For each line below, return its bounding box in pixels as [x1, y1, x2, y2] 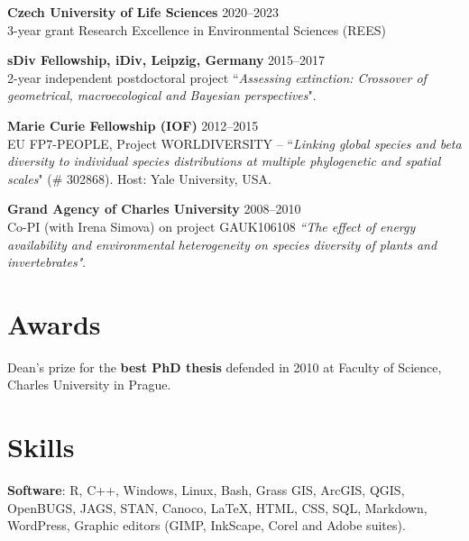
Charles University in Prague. [7, 375, 171, 394]
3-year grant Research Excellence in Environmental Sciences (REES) [7, 20, 386, 39]
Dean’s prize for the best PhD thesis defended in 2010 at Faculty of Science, [7, 357, 442, 376]
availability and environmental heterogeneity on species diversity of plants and [7, 234, 437, 253]
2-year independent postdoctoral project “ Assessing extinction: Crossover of [7, 68, 427, 87]
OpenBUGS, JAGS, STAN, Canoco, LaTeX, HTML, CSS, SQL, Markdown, [7, 498, 428, 517]
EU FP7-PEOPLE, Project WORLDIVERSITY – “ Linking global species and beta [7, 133, 462, 152]
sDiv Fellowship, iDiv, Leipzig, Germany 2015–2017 [7, 50, 326, 69]
